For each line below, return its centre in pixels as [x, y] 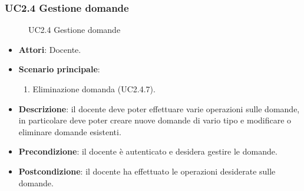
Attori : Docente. [50, 49]
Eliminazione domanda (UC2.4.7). [94, 89]
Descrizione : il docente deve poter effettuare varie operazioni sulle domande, [159, 108]
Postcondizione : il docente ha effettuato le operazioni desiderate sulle [147, 171]
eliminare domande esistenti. [70, 131]
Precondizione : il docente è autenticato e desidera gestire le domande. [148, 151]
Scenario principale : [59, 69]
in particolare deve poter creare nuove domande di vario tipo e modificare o [155, 120]
